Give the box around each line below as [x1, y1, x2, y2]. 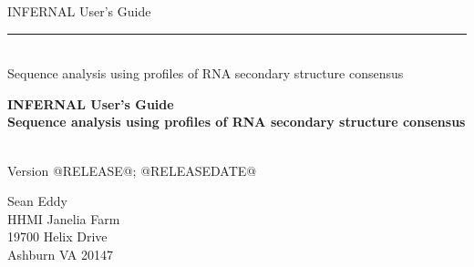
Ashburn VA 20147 [7, 244, 114, 263]
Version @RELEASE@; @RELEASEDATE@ [7, 160, 257, 180]
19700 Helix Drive [7, 227, 108, 246]
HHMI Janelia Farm [7, 209, 120, 228]
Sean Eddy [7, 191, 67, 211]
